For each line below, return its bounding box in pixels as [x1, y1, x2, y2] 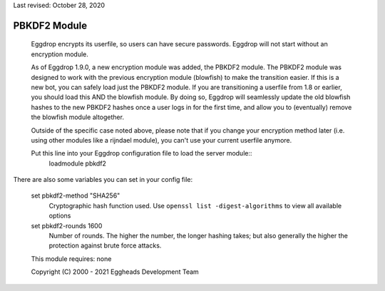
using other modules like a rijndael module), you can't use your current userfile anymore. [31, 136, 292, 144]
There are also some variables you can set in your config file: [13, 175, 192, 184]
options [48, 211, 71, 220]
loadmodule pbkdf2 [48, 159, 107, 168]
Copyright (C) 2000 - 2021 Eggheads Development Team [31, 267, 199, 276]
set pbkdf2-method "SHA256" [31, 191, 120, 200]
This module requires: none [31, 254, 112, 263]
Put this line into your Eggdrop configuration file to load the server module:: [31, 149, 252, 158]
